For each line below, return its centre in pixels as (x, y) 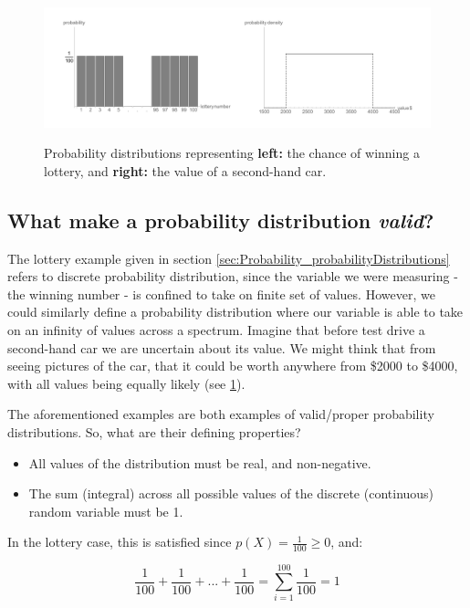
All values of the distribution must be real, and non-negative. (200, 462)
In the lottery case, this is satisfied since (120, 542)
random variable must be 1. (106, 511)
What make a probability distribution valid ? (221, 220)
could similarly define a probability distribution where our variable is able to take (235, 312)
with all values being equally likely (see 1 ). (126, 383)
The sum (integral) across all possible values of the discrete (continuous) (231, 493)
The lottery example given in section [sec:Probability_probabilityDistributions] (229, 258)
